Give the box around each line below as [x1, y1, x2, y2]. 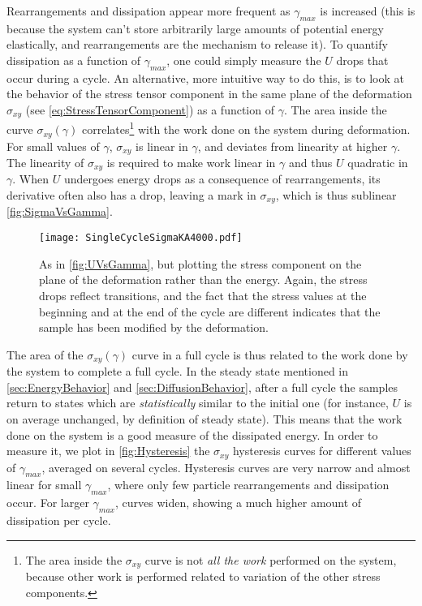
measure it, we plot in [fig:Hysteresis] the [6, 442, 210, 459]
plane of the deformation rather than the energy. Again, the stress [39, 271, 368, 288]
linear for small [6, 476, 82, 493]
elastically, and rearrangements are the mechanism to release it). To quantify [6, 36, 388, 53]
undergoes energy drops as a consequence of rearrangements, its [63, 170, 381, 187]
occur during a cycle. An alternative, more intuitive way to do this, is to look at [6, 69, 404, 86]
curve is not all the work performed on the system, [144, 551, 397, 568]
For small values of [6, 137, 100, 154]
